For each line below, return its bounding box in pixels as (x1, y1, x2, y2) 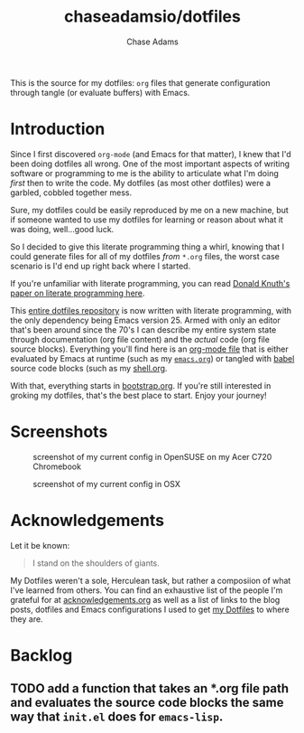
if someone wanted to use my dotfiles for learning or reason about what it (10, 214, 283, 225)
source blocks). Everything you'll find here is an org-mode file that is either (10, 343, 290, 354)
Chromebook (32, 461, 82, 472)
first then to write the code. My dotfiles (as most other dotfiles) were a (10, 177, 272, 188)
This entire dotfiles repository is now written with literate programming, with (10, 305, 292, 315)
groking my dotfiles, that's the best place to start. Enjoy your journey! (10, 390, 267, 400)
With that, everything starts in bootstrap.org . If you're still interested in (10, 380, 272, 390)
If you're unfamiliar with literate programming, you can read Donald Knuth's (10, 277, 290, 288)
